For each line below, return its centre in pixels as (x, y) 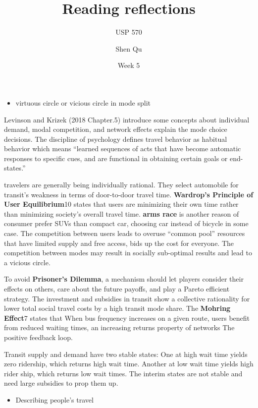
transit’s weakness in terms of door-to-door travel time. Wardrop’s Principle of (129, 194)
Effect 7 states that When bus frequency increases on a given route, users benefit (127, 318)
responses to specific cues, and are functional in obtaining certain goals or (116, 158)
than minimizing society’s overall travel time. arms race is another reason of (122, 213)
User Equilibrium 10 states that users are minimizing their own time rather (121, 204)
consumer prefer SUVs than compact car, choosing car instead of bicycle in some (126, 223)
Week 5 (129, 65)
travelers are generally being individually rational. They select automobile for (121, 185)
